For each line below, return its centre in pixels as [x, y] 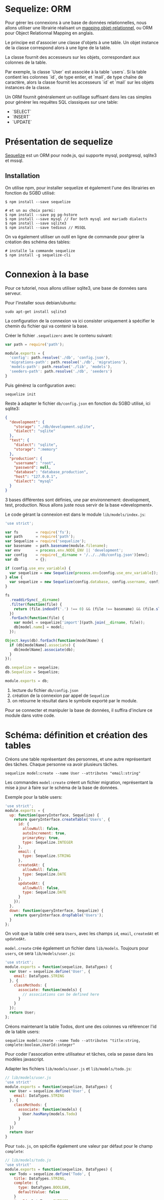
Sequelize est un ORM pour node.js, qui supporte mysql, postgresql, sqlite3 [81, 155]
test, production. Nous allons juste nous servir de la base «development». [79, 505]
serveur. [13, 293]
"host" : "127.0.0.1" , [36, 477]
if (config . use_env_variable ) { [38, 568]
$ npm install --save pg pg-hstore [41, 215]
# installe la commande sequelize [40, 251]
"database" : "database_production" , [51, 472]
